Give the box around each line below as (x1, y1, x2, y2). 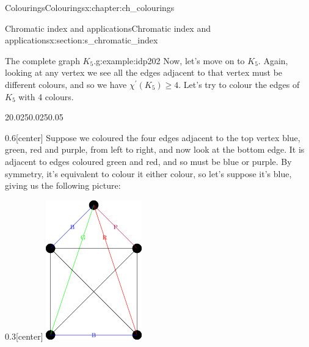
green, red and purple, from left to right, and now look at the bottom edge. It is (5, 143, 305, 156)
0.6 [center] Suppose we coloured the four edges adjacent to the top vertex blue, (5, 131, 300, 144)
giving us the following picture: (5, 179, 121, 192)
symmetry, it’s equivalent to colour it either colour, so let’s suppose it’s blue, (5, 167, 292, 180)
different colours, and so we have (5, 78, 127, 90)
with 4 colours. (18, 90, 74, 103)
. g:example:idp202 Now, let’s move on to (93, 54, 245, 67)
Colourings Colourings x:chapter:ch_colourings (5, 1, 175, 13)
